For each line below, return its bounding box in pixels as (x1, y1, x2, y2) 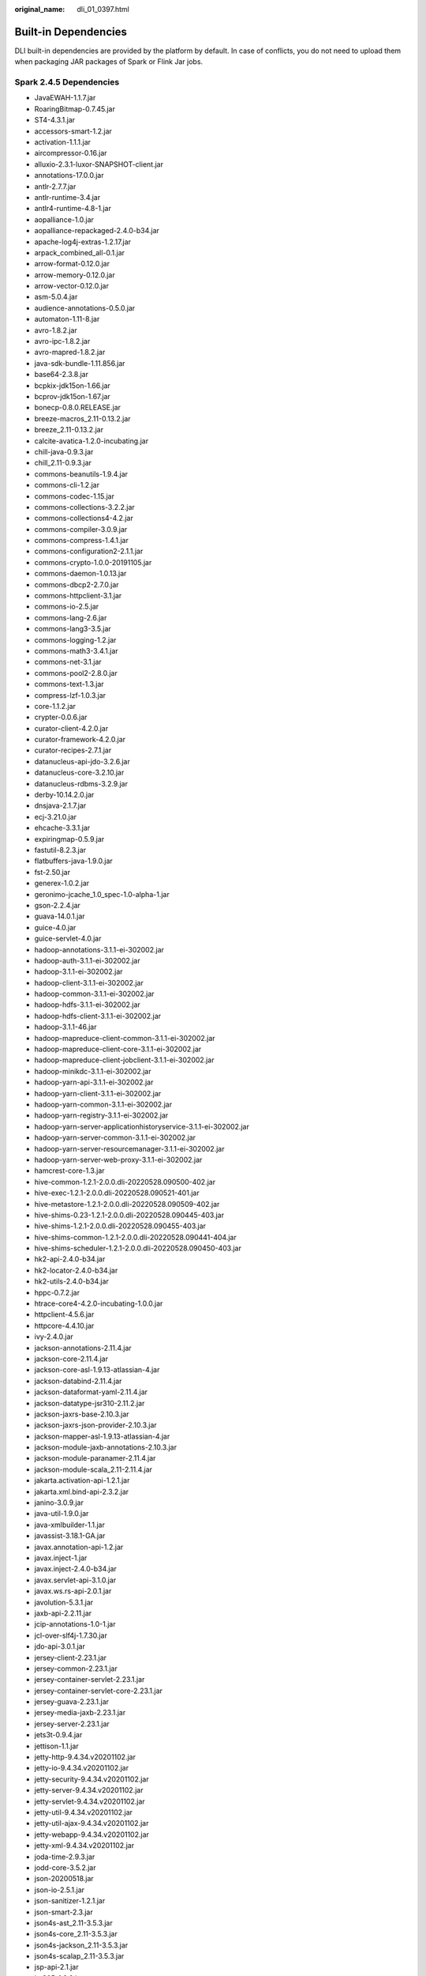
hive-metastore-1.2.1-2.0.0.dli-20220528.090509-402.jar (34, 1199, 220, 1209)
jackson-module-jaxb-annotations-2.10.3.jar (34, 1442, 177, 1452)
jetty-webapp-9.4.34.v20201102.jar (34, 1830, 150, 1839)
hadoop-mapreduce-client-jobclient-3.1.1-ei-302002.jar (34, 1055, 215, 1065)
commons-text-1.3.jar (34, 680, 104, 689)
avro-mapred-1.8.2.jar (34, 348, 106, 357)
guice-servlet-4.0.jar (34, 933, 102, 944)
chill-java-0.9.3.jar (34, 447, 94, 456)
